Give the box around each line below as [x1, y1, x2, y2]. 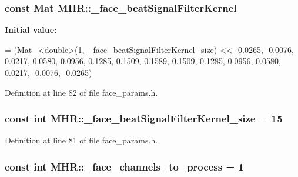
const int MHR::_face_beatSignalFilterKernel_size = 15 [5, 111, 283, 126]
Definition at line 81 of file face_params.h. [5, 134, 158, 146]
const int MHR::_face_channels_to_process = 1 [5, 159, 244, 173]
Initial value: [5, 24, 57, 36]
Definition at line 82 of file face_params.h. [5, 86, 158, 98]
